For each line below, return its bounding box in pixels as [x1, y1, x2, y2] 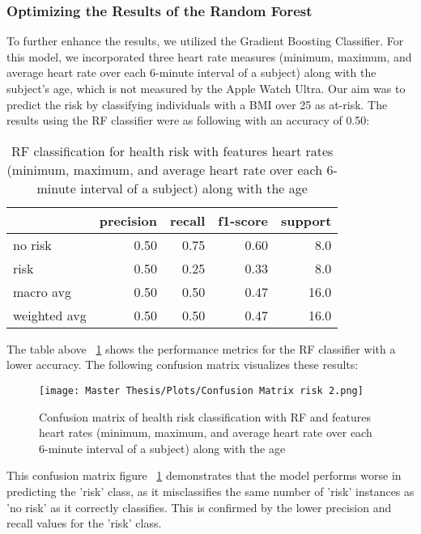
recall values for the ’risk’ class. [6, 515, 162, 532]
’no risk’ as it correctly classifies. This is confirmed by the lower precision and [6, 498, 392, 515]
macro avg [13, 282, 72, 301]
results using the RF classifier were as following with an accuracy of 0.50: [6, 112, 370, 129]
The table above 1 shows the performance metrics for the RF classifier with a [6, 340, 396, 357]
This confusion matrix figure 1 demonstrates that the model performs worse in [6, 467, 402, 484]
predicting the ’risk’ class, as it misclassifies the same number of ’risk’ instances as [6, 483, 415, 499]
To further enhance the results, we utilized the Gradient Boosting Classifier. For [6, 32, 404, 49]
